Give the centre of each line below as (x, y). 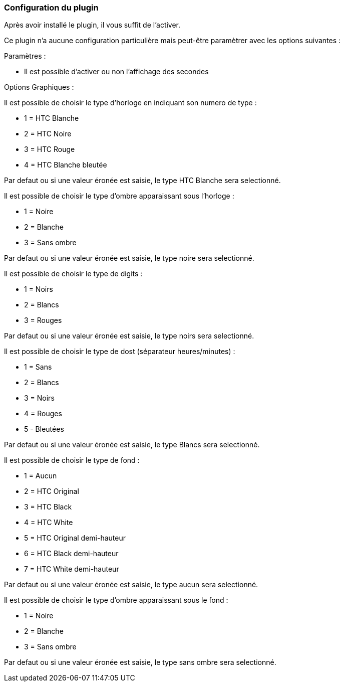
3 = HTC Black (48, 507)
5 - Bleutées (44, 429)
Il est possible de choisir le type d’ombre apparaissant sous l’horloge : (119, 196)
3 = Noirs (39, 398)
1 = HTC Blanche (52, 118)
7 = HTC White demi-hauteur (72, 569)
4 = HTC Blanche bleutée (66, 165)
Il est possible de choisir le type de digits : (73, 274)
